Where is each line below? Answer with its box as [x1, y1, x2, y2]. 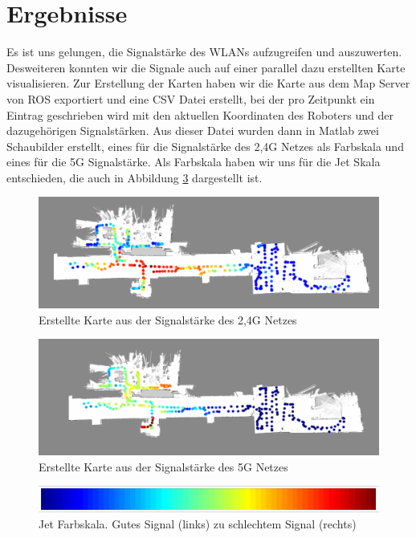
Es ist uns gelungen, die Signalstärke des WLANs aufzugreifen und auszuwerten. [6, 43, 402, 60]
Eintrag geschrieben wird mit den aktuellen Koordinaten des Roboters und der [6, 106, 394, 123]
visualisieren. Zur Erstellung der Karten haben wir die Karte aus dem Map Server [6, 75, 410, 92]
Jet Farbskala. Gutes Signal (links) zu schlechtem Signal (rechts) [39, 515, 357, 532]
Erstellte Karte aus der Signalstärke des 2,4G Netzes [39, 311, 297, 328]
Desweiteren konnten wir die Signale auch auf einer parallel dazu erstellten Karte [6, 59, 406, 75]
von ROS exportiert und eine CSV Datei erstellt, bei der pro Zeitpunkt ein [6, 90, 375, 107]
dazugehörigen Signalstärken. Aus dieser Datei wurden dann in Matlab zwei [6, 122, 379, 139]
